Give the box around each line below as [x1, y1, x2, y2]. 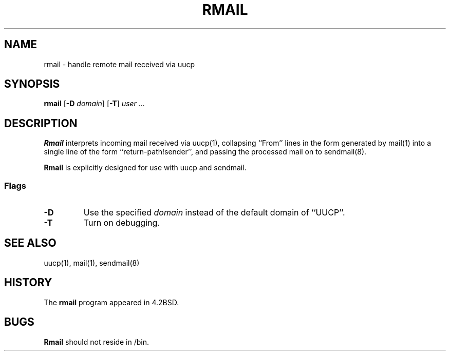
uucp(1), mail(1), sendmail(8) [44, 258, 140, 267]
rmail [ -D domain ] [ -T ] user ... [44, 99, 145, 108]
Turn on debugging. [83, 218, 160, 228]
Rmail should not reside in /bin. [44, 337, 149, 346]
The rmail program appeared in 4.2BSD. [44, 298, 179, 307]
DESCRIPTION [4, 116, 78, 130]
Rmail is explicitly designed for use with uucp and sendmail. [44, 163, 247, 172]
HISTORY [4, 276, 52, 289]
